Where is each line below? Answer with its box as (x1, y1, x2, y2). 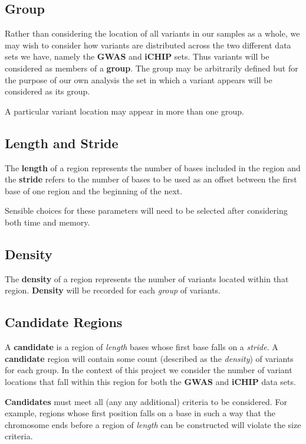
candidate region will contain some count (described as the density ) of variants (5, 352, 294, 364)
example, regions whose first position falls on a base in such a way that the (5, 407, 276, 419)
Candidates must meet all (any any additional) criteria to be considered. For (5, 395, 287, 407)
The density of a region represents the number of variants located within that (5, 272, 289, 285)
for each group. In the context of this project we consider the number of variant (5, 364, 292, 376)
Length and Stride (5, 133, 119, 152)
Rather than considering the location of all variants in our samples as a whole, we (5, 27, 300, 40)
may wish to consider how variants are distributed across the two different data (5, 38, 291, 51)
